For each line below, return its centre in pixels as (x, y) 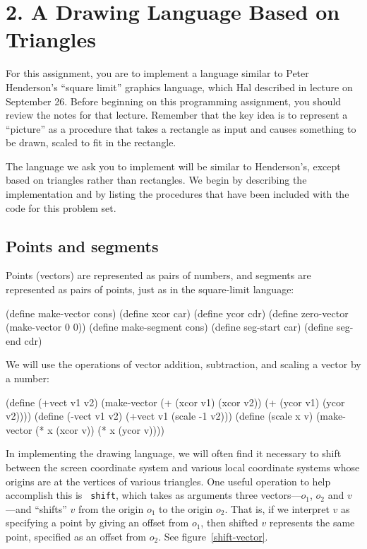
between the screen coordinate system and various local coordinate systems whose (183, 467)
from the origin (111, 508)
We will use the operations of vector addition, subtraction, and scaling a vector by (183, 364)
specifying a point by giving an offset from (97, 523)
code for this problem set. (61, 207)
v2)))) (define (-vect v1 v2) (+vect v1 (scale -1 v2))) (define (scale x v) (160, 416)
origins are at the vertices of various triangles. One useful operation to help (168, 481)
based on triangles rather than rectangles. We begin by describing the (156, 180)
